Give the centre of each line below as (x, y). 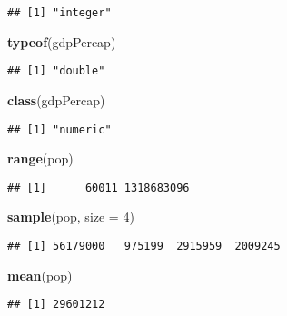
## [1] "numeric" (59, 129)
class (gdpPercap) (56, 99)
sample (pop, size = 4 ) (71, 217)
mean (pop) (40, 275)
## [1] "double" (56, 71)
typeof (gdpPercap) (62, 41)
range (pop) (40, 158)
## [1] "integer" (59, 13)
